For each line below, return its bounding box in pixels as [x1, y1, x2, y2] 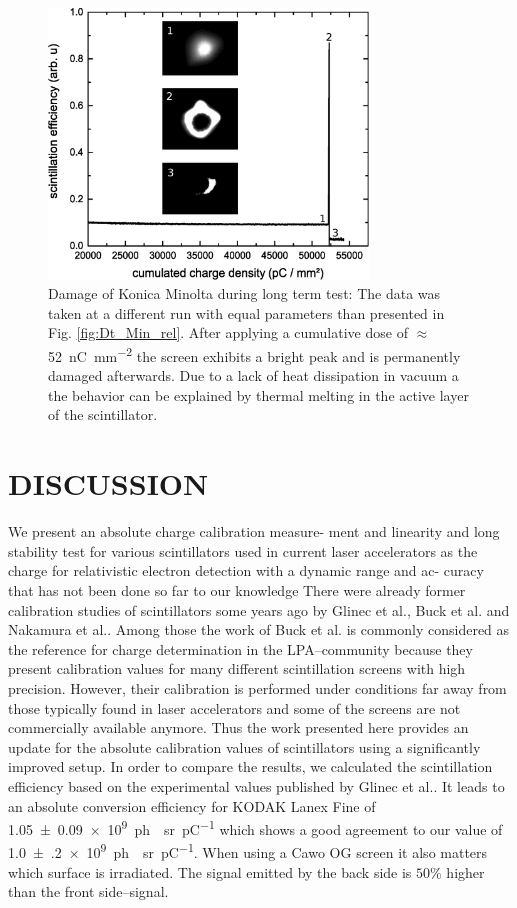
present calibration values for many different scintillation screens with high [8, 658, 466, 679]
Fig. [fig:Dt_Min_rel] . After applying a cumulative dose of [48, 322, 408, 343]
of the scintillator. [48, 404, 158, 425]
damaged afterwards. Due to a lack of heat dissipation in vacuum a [48, 365, 459, 386]
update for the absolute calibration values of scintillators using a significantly [8, 736, 481, 757]
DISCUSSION [8, 463, 209, 504]
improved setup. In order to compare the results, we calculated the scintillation [8, 756, 493, 777]
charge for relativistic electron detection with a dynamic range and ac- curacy [8, 560, 484, 581]
